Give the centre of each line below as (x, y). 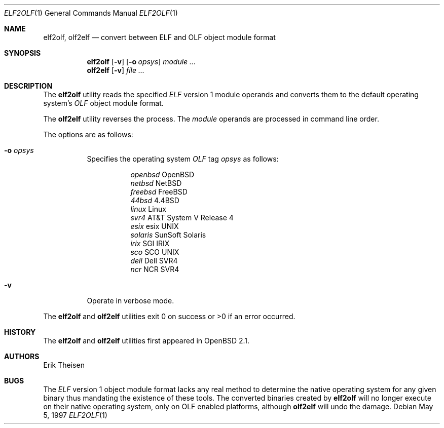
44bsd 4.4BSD (155, 200)
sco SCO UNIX (155, 252)
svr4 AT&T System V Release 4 (182, 218)
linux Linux (148, 209)
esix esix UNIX (155, 226)
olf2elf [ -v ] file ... (116, 70)
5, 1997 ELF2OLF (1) (75, 415)
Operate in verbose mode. (131, 301)
